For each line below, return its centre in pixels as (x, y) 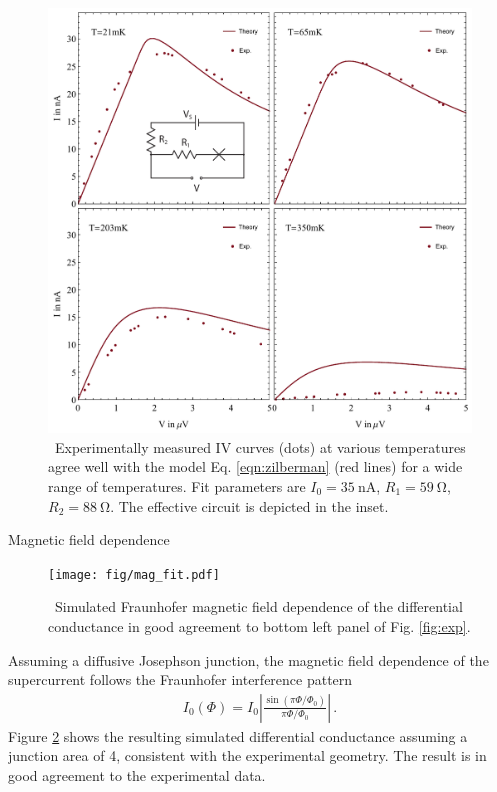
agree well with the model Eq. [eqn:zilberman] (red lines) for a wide (255, 466)
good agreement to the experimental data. (137, 775)
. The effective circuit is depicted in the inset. (249, 505)
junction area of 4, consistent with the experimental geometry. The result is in (247, 755)
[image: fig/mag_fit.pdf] (134, 574)
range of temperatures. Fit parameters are (177, 486)
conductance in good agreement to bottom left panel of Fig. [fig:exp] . (259, 626)
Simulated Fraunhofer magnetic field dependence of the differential (258, 606)
